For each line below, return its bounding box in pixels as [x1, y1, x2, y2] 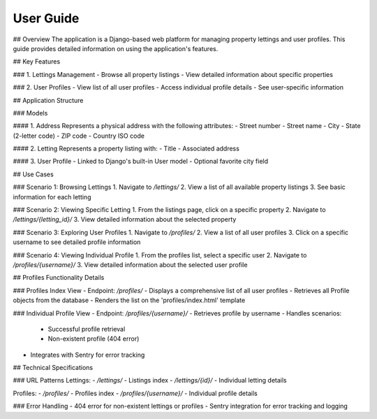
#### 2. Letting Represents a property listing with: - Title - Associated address [13, 144, 240, 153]
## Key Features [13, 57, 61, 66]
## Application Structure [13, 96, 84, 104]
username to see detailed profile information [13, 238, 141, 246]
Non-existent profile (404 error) [47, 334, 140, 343]
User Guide [13, 10, 80, 26]
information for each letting [13, 192, 91, 201]
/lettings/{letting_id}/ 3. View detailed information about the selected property [13, 215, 237, 224]
